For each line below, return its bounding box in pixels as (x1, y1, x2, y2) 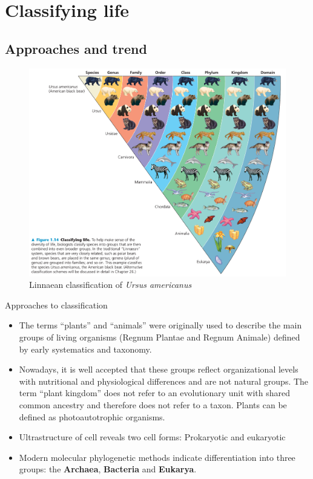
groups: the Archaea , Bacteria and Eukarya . (19, 463, 197, 475)
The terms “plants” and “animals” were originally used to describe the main (19, 319, 302, 331)
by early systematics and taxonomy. (19, 342, 152, 355)
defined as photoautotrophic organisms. (19, 410, 165, 423)
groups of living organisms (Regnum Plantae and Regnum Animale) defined (19, 330, 300, 343)
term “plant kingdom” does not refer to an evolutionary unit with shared (19, 386, 291, 399)
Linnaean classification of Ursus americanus (29, 278, 192, 291)
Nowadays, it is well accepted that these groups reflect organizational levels (19, 363, 298, 376)
